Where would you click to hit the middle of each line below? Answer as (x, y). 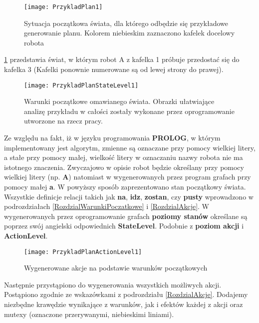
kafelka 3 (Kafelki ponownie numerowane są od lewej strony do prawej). (114, 69)
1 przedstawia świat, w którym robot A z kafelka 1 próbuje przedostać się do (122, 59)
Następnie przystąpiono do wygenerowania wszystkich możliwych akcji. (113, 284)
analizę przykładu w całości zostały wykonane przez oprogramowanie (129, 111)
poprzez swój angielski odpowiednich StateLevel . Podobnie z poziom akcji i (124, 226)
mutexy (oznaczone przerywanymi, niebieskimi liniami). (89, 314)
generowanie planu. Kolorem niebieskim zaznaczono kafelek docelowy (129, 33)
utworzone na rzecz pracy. (63, 121)
